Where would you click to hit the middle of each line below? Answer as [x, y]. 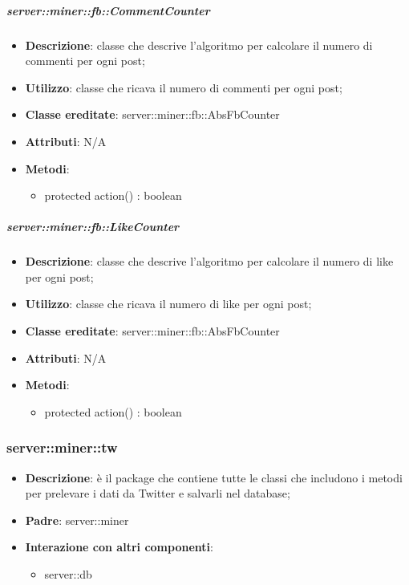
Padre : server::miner [77, 520]
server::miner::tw [62, 447]
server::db [68, 574]
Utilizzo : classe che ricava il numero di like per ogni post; [168, 304]
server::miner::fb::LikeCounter [93, 227]
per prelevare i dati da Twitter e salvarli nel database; [158, 493]
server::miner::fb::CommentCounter [108, 10]
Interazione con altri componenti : [119, 547]
